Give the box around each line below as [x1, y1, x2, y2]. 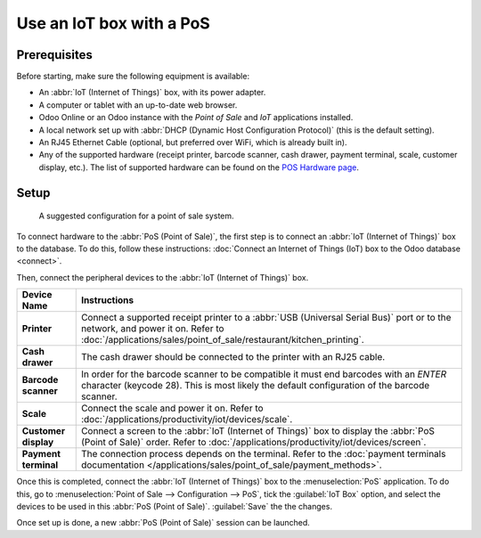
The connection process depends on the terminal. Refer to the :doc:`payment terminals [80, 448, 446, 461]
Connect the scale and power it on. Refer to [80, 402, 264, 414]
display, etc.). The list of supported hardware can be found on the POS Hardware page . [38, 161, 360, 173]
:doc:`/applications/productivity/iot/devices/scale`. [80, 413, 293, 426]
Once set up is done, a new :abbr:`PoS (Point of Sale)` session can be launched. [16, 518, 311, 528]
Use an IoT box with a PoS [16, 13, 211, 33]
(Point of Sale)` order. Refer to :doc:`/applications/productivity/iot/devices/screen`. [80, 436, 427, 449]
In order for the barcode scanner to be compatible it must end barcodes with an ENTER [80, 368, 447, 380]
